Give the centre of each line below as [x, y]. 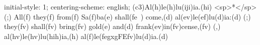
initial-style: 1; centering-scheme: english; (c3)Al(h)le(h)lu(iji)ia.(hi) [108, 6]
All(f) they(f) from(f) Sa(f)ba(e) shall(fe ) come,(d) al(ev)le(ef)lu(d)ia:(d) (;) [132, 16]
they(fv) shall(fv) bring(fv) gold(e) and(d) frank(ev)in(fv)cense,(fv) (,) [112, 26]
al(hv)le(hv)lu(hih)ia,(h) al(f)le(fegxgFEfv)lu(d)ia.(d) [86, 36]
